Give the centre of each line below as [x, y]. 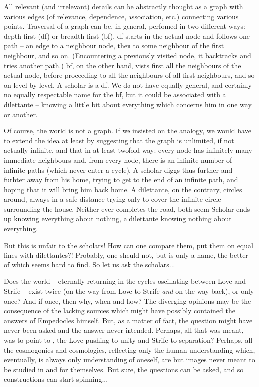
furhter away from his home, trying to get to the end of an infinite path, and [121, 180]
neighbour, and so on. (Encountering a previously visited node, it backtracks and [128, 55]
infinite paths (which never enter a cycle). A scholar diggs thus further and [118, 170]
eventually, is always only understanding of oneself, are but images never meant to [129, 359]
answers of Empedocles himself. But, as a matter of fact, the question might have [128, 320]
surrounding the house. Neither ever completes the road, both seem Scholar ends [127, 208]
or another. [21, 114]
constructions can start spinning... [56, 379]
